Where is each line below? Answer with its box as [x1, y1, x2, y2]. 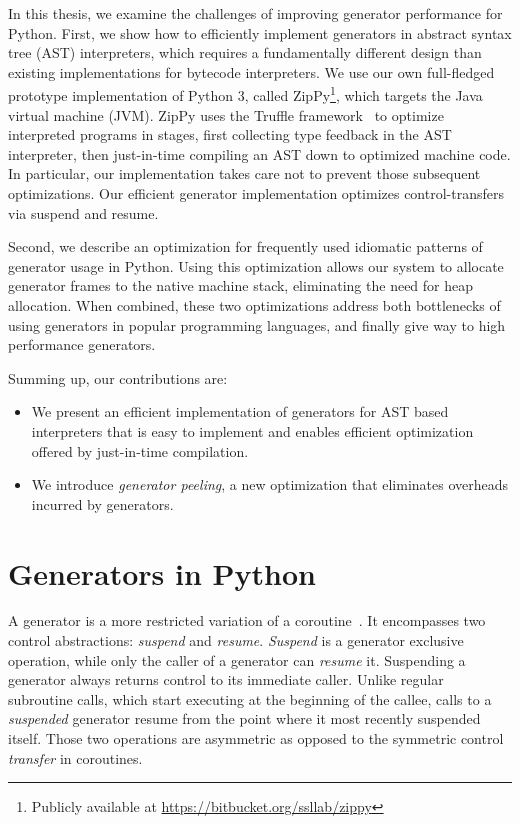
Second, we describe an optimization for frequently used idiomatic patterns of [8, 236, 483, 257]
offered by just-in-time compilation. [31, 440, 249, 461]
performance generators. [8, 334, 156, 355]
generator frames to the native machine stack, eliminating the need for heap [8, 275, 474, 296]
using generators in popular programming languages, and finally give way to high [8, 314, 506, 335]
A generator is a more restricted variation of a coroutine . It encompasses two [8, 610, 486, 631]
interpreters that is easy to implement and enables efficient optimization [31, 420, 474, 441]
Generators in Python [8, 552, 316, 593]
